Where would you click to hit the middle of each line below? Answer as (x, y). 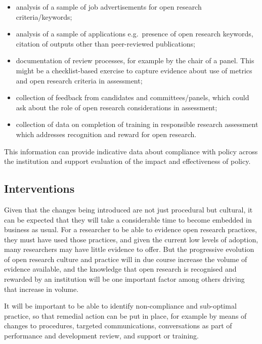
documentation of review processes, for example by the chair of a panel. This (135, 60)
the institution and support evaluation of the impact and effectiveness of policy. (127, 161)
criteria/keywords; (44, 16)
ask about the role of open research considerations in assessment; (117, 107)
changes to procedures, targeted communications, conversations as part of (118, 326)
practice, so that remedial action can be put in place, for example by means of (125, 315)
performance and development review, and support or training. (101, 336)
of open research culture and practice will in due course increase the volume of (126, 259)
